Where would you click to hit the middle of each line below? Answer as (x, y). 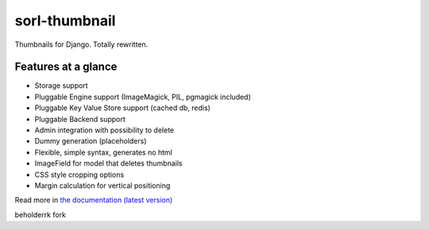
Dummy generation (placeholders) (91, 141)
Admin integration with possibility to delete (104, 130)
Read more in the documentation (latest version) (94, 200)
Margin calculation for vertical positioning (102, 185)
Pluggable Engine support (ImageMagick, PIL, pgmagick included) (143, 97)
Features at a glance (66, 67)
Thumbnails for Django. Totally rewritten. (81, 44)
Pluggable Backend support (80, 119)
